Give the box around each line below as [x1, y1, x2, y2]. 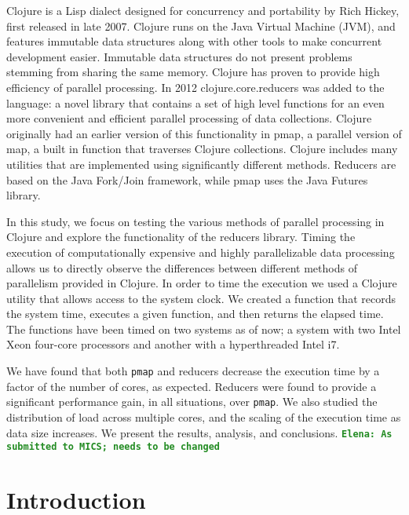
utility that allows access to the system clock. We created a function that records [6, 290, 396, 306]
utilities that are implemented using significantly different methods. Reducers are [6, 155, 396, 172]
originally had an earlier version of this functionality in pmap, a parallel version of [6, 125, 402, 141]
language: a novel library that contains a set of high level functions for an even [6, 94, 385, 111]
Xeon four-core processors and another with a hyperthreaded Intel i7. [6, 336, 340, 352]
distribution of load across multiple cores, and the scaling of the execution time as [6, 408, 401, 425]
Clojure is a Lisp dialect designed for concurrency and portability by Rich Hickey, [6, 2, 400, 18]
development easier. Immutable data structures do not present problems [6, 48, 352, 64]
